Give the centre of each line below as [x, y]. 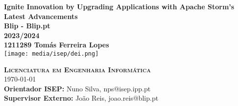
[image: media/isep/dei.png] [51, 53]
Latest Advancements [41, 16]
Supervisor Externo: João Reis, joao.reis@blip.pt [81, 98]
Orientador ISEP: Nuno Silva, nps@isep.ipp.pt [77, 88]
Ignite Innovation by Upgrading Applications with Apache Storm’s [119, 6]
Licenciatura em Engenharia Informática [77, 69]
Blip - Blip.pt [27, 26]
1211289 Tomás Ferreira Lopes [57, 45]
